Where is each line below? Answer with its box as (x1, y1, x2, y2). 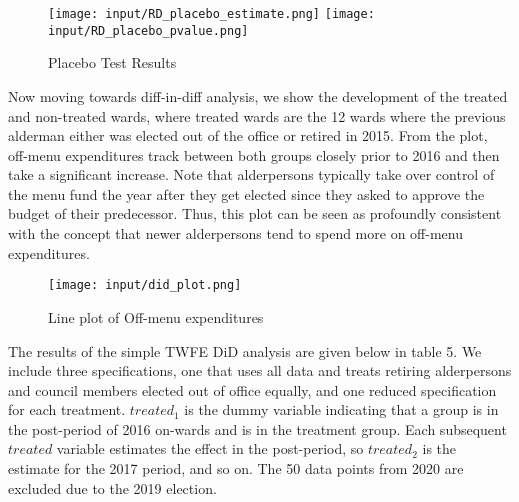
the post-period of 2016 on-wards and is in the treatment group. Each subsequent (8, 418, 507, 439)
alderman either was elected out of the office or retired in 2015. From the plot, (8, 125, 488, 146)
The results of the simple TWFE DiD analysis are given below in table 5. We (8, 340, 482, 361)
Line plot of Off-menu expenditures (48, 306, 264, 327)
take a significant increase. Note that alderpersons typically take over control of (8, 164, 495, 185)
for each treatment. (8, 399, 126, 420)
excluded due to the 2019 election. (8, 477, 217, 498)
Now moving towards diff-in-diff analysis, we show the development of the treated (8, 85, 508, 106)
